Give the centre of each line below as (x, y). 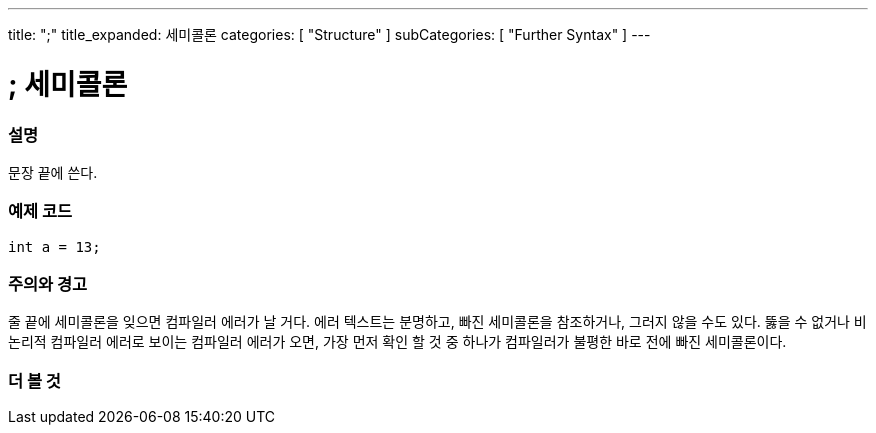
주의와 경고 (48, 284)
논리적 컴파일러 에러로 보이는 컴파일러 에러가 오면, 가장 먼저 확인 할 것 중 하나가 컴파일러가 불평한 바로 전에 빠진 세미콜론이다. (397, 342)
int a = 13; (54, 246)
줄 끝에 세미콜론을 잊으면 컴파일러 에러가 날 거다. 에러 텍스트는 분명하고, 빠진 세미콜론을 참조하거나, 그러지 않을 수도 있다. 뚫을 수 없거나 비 (437, 322)
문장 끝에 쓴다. (53, 172)
